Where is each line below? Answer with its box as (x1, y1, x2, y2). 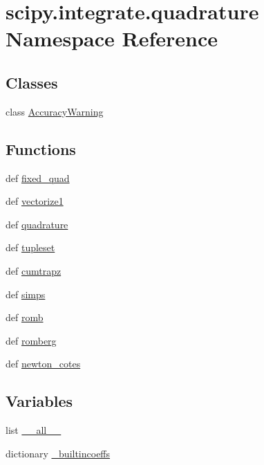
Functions (6, 138, 76, 159)
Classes (6, 71, 58, 93)
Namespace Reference (6, 24, 218, 53)
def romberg (6, 333, 57, 347)
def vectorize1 (6, 194, 64, 208)
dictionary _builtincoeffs (6, 446, 111, 460)
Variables (6, 390, 73, 412)
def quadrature (6, 217, 68, 231)
